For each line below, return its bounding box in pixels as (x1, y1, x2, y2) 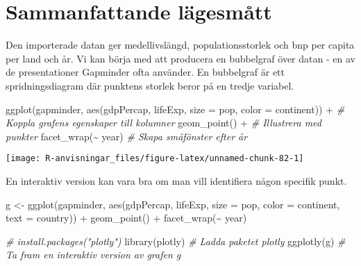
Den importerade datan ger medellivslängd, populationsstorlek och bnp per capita (6, 38, 355, 52)
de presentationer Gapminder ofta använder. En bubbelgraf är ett (6, 65, 285, 79)
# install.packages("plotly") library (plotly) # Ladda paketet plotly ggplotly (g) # (6, 233, 346, 248)
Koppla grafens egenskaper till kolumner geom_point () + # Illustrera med (6, 115, 322, 130)
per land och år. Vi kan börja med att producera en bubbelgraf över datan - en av (6, 51, 355, 65)
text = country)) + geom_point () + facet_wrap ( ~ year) (6, 210, 247, 225)
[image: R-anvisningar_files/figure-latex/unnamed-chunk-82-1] (6, 153, 304, 164)
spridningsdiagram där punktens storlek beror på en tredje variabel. (6, 78, 294, 92)
